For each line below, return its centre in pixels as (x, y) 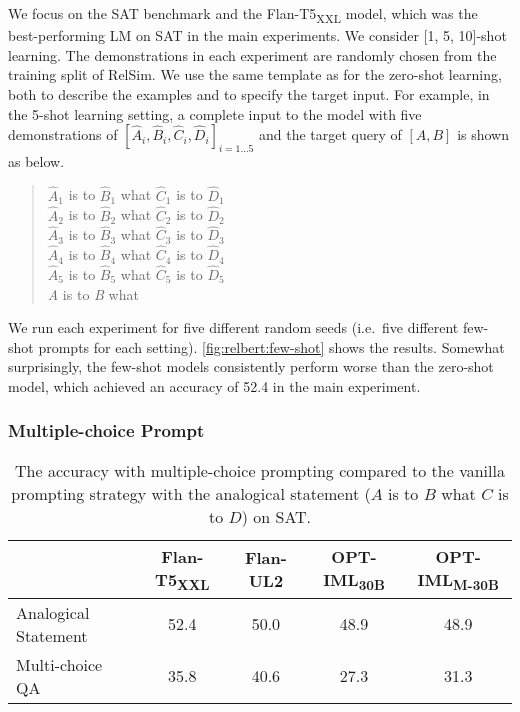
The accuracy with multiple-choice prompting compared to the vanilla (260, 470)
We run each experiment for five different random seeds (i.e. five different (233, 327)
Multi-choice (59, 664)
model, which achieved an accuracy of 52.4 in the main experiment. (214, 385)
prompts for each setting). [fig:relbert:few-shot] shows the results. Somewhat (271, 346)
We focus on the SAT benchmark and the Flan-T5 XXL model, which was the (243, 14)
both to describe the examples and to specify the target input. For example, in (249, 93)
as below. (36, 160)
